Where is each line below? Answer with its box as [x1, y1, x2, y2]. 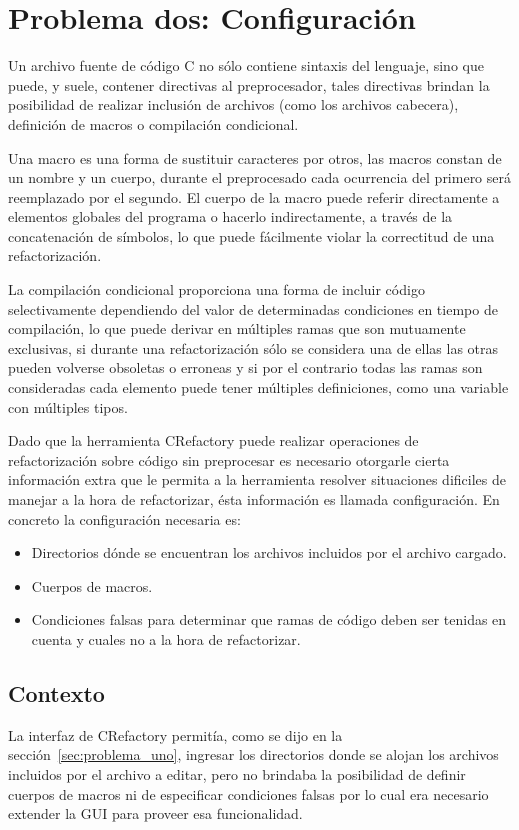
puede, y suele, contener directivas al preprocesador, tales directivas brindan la [8, 74, 490, 95]
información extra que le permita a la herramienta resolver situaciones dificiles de [8, 469, 506, 490]
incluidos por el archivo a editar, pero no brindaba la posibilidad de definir [8, 763, 466, 784]
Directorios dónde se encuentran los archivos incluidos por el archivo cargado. [31, 542, 507, 563]
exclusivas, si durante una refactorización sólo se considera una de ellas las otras [8, 337, 499, 358]
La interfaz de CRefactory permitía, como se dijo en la [8, 724, 343, 745]
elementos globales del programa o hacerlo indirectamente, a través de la [8, 206, 453, 227]
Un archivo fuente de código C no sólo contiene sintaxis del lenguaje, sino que [8, 55, 484, 76]
